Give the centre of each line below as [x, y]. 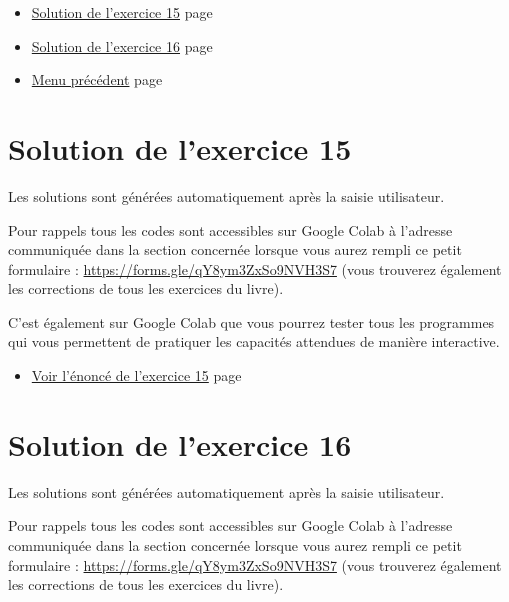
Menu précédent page [97, 79]
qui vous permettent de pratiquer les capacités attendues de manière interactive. [254, 341]
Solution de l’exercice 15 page [122, 12]
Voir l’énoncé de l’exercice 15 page [136, 375]
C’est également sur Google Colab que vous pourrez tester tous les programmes [251, 321]
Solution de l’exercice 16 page [122, 45]
